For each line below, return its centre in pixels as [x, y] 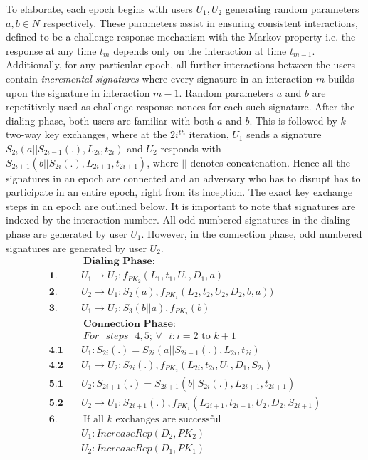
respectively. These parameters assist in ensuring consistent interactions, [200, 22]
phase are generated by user [67, 233]
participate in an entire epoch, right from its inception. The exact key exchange [179, 192]
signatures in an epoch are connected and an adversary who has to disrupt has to [183, 178]
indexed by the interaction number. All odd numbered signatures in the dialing [178, 220]
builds [341, 78]
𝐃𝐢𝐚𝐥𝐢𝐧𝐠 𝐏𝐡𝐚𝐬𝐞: [119, 262]
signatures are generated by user [76, 247]
